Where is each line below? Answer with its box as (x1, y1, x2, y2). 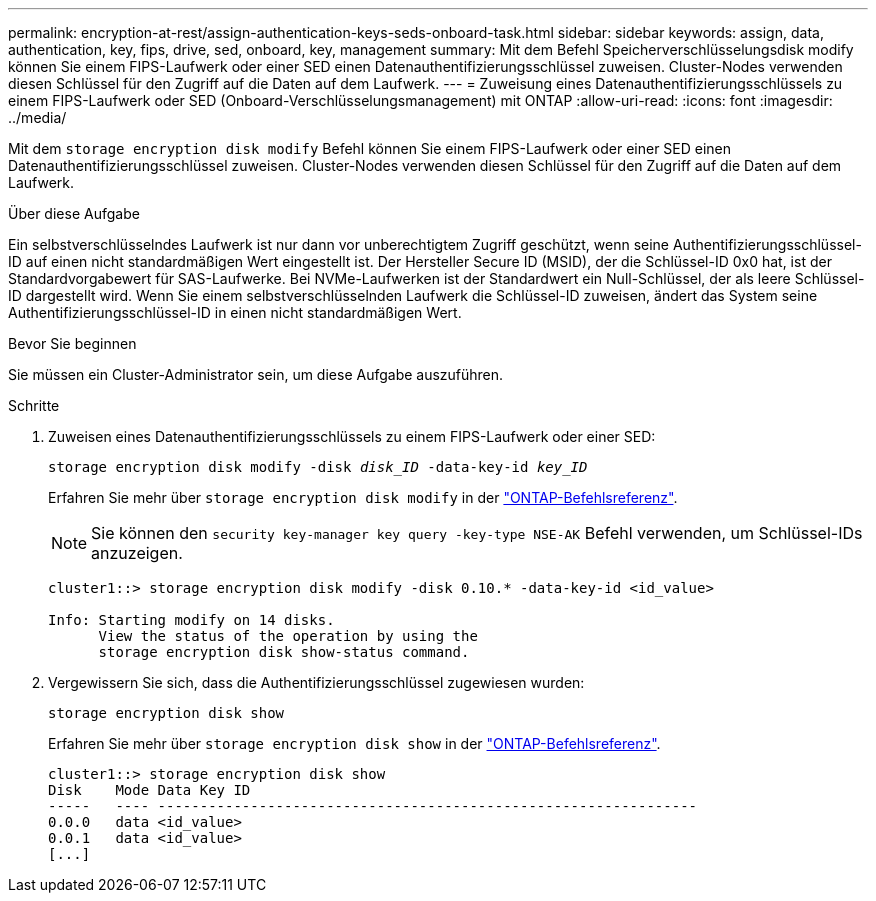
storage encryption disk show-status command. (98, 644, 470, 660)
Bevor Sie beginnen (8, 335, 137, 352)
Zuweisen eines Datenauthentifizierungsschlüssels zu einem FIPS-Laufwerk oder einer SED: (48, 428, 656, 445)
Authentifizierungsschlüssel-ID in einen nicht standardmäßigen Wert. (8, 304, 462, 321)
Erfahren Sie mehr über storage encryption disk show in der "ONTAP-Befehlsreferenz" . (48, 735, 661, 752)
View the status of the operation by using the (98, 628, 478, 644)
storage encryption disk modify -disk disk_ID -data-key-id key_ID (48, 459, 588, 475)
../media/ (8, 109, 67, 126)
